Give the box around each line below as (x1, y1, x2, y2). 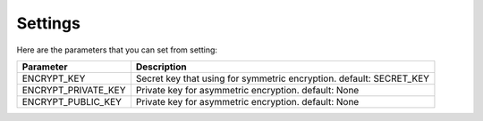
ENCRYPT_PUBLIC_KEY (21, 95, 123, 108)
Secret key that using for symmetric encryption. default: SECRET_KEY (135, 72, 429, 85)
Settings (16, 13, 80, 33)
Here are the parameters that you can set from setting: (16, 44, 218, 55)
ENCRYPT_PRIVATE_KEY (21, 84, 126, 96)
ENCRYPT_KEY (21, 72, 86, 85)
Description (135, 60, 187, 73)
